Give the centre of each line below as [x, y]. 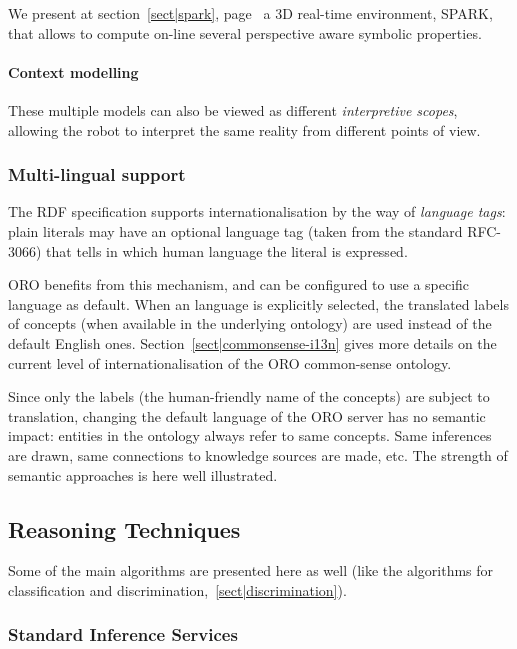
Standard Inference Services [123, 634]
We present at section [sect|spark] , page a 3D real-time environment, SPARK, [250, 13]
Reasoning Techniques [124, 528]
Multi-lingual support [97, 174]
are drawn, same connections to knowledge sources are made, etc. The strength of [258, 454]
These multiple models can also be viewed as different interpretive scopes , [233, 109]
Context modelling [73, 71]
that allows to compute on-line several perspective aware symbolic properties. [245, 32]
